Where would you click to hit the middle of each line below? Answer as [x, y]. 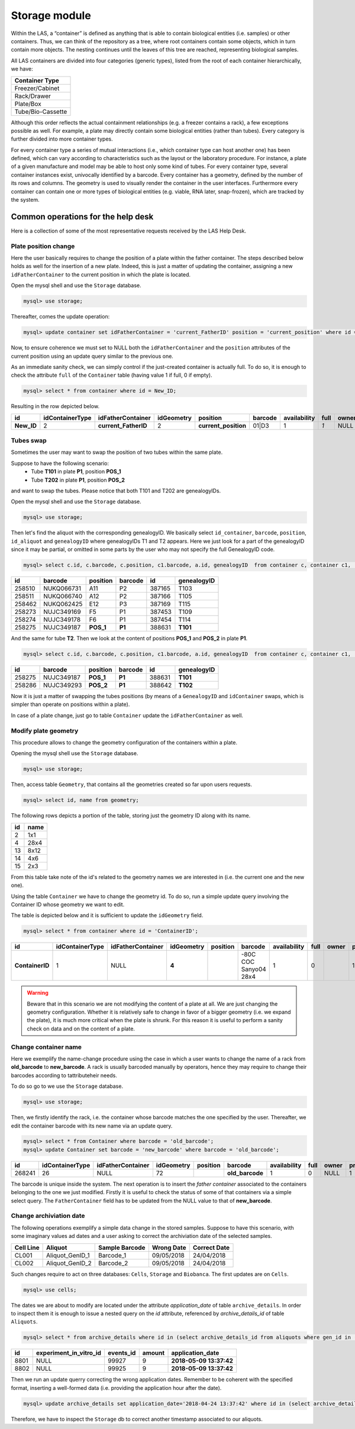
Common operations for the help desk [82, 217]
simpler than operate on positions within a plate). [70, 704]
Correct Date [211, 1247]
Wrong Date [169, 1247]
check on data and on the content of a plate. [81, 1029]
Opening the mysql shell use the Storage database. [75, 753]
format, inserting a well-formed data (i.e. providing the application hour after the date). [116, 1387]
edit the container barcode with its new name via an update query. [92, 1126]
